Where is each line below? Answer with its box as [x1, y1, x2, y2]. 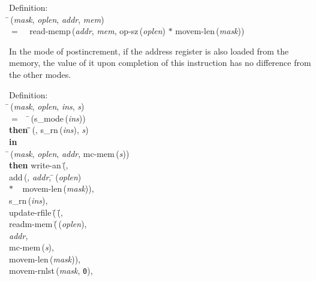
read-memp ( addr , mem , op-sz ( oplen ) [29, 25, 165, 37]
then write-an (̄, [9, 159, 68, 171]
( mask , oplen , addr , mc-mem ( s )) [10, 147, 130, 159]
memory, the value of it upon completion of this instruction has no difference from [9, 56, 311, 69]
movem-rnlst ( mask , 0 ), [9, 264, 93, 277]
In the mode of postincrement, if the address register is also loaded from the [9, 44, 289, 57]
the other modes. [9, 68, 71, 80]
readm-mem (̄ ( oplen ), [9, 217, 87, 230]
